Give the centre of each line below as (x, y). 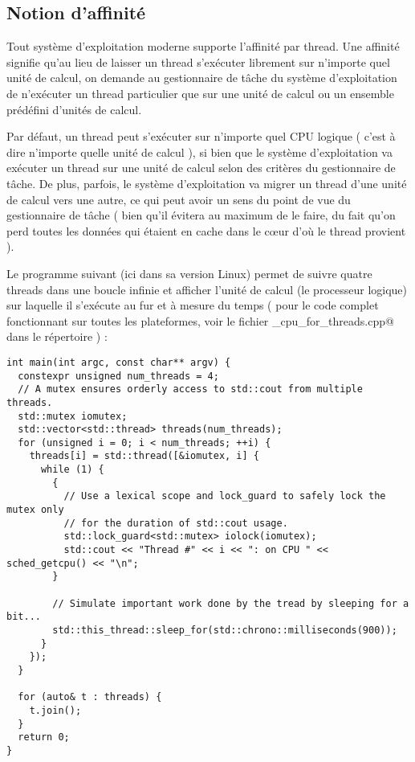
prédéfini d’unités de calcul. (74, 109)
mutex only (35, 510)
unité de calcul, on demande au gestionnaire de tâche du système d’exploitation (202, 78)
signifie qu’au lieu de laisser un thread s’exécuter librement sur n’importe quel (198, 61)
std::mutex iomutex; (73, 416)
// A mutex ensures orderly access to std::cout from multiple (190, 389)
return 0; (44, 737)
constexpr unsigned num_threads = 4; (118, 376)
